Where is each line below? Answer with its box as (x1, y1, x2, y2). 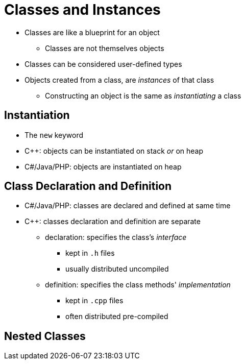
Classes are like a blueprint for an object (24, 28, 160, 37)
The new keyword (24, 130, 83, 139)
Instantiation (4, 109, 70, 122)
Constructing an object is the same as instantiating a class (45, 91, 241, 100)
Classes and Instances (4, 1, 161, 18)
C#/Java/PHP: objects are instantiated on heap (24, 162, 182, 171)
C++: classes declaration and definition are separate (24, 217, 201, 226)
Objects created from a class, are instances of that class (24, 75, 214, 84)
